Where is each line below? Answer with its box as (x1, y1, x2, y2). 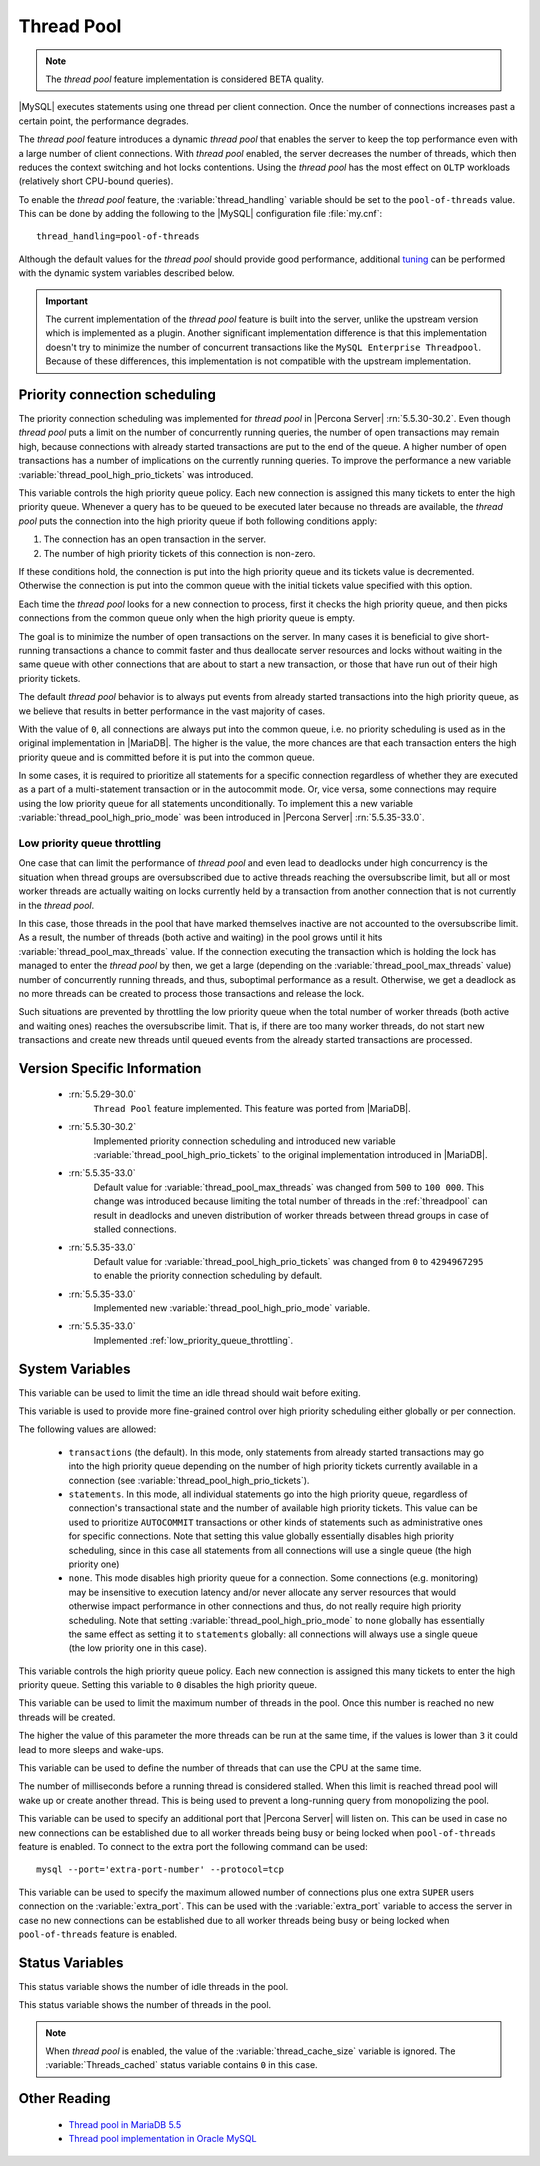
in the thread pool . (18, 899, 95, 911)
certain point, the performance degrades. (18, 115, 189, 127)
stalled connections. (93, 1223, 177, 1235)
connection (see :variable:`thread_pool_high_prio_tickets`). (68, 1474, 310, 1486)
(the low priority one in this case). (68, 1642, 207, 1654)
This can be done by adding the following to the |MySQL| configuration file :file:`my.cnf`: (18, 208, 383, 220)
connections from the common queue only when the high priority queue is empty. (18, 612, 355, 624)
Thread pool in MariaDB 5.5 (68, 2118, 182, 2130)
